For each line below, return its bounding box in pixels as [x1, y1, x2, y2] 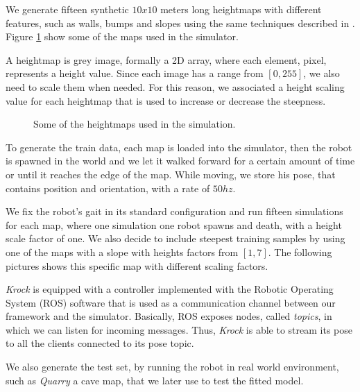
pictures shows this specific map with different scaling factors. [6, 258, 268, 273]
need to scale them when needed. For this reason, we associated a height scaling [6, 79, 345, 94]
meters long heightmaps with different [160, 2, 322, 16]
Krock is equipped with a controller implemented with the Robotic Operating [6, 282, 334, 296]
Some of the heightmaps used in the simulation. [33, 117, 236, 131]
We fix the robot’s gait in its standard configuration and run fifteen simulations [6, 204, 343, 219]
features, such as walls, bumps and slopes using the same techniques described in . [6, 15, 355, 30]
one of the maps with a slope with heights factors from [6, 244, 239, 259]
